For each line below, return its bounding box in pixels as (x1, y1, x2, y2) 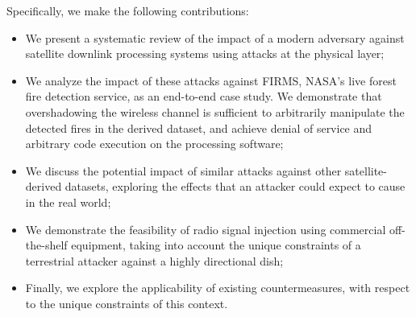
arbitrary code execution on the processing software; (25, 135, 284, 152)
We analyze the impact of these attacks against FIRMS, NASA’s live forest (25, 72, 397, 89)
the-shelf (25, 237, 68, 253)
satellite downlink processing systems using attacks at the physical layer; (25, 45, 385, 62)
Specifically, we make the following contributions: (6, 2, 249, 19)
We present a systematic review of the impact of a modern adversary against (25, 29, 405, 46)
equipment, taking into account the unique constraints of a (71, 237, 361, 253)
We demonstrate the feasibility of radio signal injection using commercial (25, 220, 386, 237)
